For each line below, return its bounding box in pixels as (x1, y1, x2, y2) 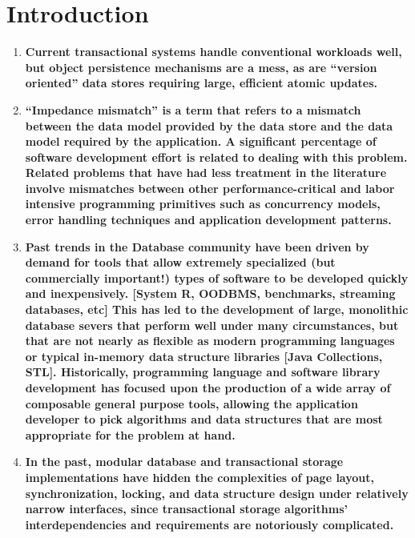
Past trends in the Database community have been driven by (25, 238, 369, 255)
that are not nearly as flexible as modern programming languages (25, 332, 395, 349)
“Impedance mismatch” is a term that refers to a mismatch (25, 101, 361, 118)
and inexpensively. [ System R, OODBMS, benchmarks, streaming (25, 285, 396, 302)
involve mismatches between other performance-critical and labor (25, 179, 395, 196)
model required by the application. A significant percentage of (25, 133, 377, 150)
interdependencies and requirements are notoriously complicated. (25, 516, 394, 532)
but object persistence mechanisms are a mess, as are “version (25, 58, 377, 75)
